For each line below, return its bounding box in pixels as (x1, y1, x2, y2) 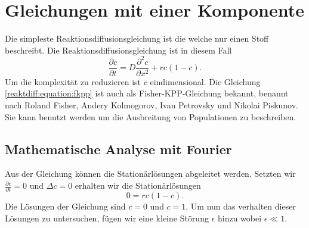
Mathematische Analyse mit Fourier (5, 139, 232, 158)
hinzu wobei (217, 211, 262, 224)
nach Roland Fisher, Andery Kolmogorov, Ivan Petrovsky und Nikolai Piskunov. (5, 99, 298, 111)
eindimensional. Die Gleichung (150, 75, 261, 88)
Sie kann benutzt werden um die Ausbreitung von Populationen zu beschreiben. (5, 110, 296, 123)
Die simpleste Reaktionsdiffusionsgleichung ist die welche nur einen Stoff (5, 32, 269, 45)
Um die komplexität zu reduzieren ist (5, 75, 141, 88)
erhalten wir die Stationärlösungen (75, 179, 201, 192)
